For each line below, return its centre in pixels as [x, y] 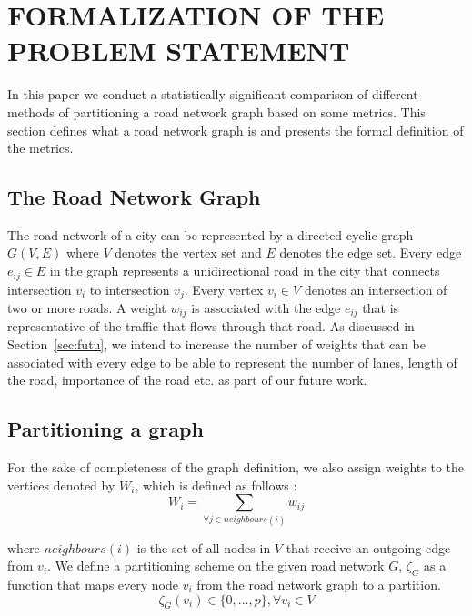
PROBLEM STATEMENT [179, 50]
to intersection [130, 289]
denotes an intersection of [376, 289]
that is [381, 307]
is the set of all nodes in [204, 547]
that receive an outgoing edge [368, 547]
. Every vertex [224, 289]
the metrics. [40, 148]
